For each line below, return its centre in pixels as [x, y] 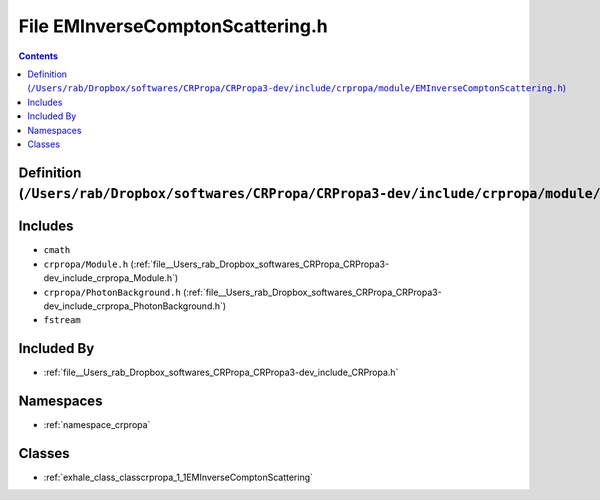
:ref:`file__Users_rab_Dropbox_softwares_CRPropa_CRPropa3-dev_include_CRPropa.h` [221, 372]
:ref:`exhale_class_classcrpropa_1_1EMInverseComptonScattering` [178, 477]
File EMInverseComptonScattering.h [173, 26]
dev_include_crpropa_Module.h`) [111, 278]
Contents [38, 56]
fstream [62, 320]
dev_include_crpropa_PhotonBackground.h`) [135, 306]
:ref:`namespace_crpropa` [97, 425]
